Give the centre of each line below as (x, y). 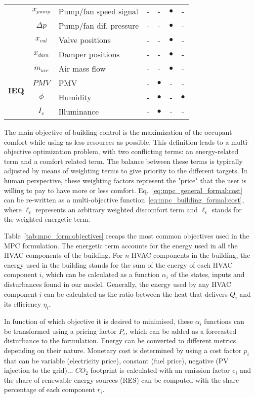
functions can (224, 321)
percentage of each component (50, 389)
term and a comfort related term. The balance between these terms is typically (123, 161)
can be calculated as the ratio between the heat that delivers (136, 294)
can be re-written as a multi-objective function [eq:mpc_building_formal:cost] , (124, 200)
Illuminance (79, 111)
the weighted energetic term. (47, 219)
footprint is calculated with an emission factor (160, 370)
